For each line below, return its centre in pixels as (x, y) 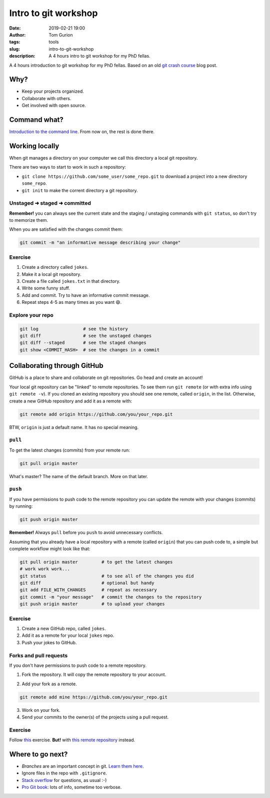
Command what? (36, 120)
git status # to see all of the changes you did (107, 576)
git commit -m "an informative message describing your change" (100, 243)
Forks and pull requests (38, 655)
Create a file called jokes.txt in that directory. (71, 281)
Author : (17, 35)
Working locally (34, 146)
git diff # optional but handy (87, 583)
